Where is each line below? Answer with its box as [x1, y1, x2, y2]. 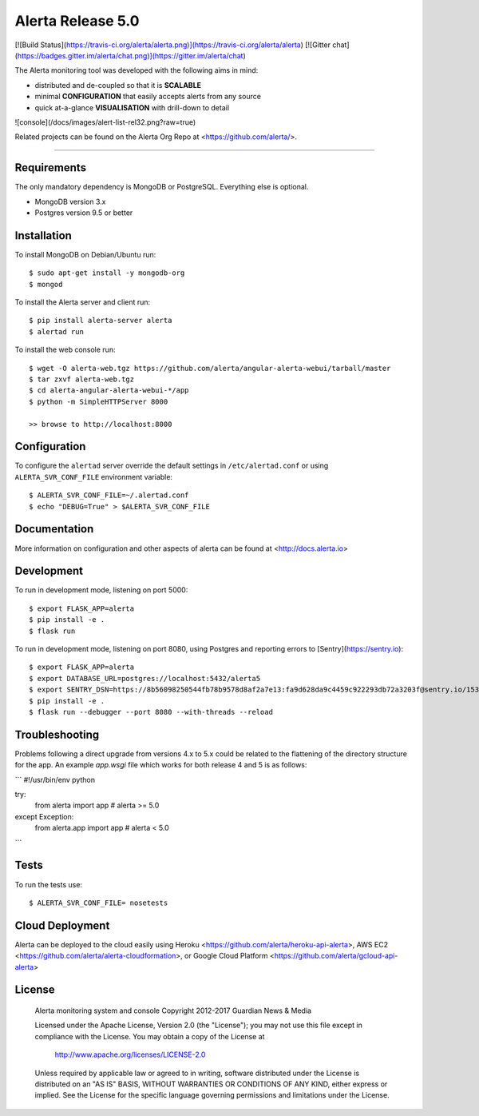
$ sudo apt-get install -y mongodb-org [29, 269, 185, 277]
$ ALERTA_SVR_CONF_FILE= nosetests [29, 898, 168, 907]
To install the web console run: [14, 345, 116, 355]
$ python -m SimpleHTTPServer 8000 [29, 397, 168, 406]
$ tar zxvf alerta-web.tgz [29, 375, 135, 384]
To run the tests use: [14, 879, 83, 889]
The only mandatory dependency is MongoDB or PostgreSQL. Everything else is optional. [14, 182, 309, 192]
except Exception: [14, 811, 74, 821]
